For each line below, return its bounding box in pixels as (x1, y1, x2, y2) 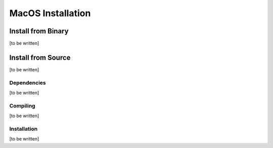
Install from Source (9, 53, 71, 62)
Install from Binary (9, 27, 69, 35)
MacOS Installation (9, 8, 91, 19)
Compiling (9, 102, 35, 109)
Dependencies (9, 79, 47, 86)
